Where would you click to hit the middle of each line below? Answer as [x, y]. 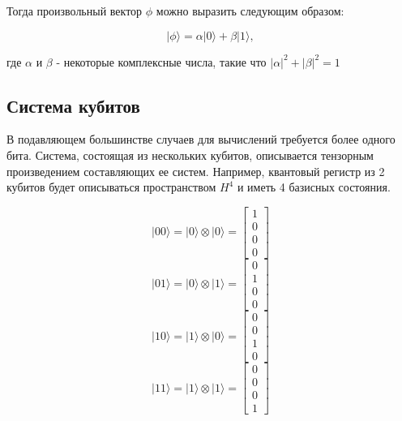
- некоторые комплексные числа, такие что [161, 61]
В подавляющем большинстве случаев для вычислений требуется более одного [201, 139]
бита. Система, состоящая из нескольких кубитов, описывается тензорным [190, 155]
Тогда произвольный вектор [75, 11]
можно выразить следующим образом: [250, 11]
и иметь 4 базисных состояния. [314, 187]
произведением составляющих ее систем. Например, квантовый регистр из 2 [196, 171]
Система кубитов [73, 105]
